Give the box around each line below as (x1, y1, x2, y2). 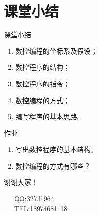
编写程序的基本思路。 (15, 111, 84, 122)
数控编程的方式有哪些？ (15, 160, 91, 171)
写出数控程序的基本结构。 (15, 144, 98, 154)
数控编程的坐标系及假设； (15, 45, 98, 56)
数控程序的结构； (15, 62, 70, 72)
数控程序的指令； (15, 78, 70, 88)
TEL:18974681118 (14, 203, 68, 213)
